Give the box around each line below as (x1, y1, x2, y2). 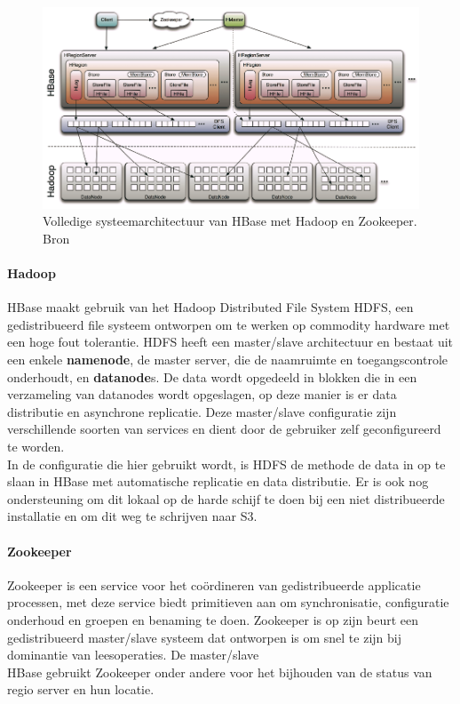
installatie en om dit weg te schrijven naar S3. (7, 507, 258, 525)
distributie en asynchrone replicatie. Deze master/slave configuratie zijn (7, 402, 397, 420)
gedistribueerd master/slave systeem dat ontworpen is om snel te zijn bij (7, 628, 401, 646)
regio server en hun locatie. (7, 680, 155, 699)
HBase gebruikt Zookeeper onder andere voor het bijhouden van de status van (7, 662, 432, 681)
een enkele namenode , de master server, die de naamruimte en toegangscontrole (7, 350, 448, 369)
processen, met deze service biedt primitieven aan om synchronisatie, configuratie (7, 593, 449, 612)
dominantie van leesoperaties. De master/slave (7, 645, 259, 664)
